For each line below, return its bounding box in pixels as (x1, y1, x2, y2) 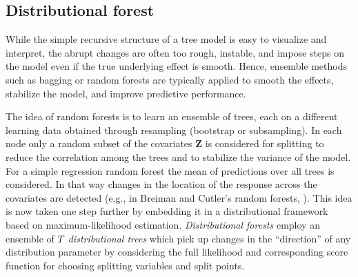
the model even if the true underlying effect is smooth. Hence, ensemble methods (6, 59, 347, 73)
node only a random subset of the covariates (6, 136, 192, 151)
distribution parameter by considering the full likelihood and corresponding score (6, 245, 348, 259)
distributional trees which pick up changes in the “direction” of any (68, 231, 351, 245)
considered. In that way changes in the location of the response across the (6, 177, 317, 191)
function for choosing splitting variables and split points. (6, 258, 245, 272)
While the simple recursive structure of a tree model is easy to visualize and (6, 32, 327, 46)
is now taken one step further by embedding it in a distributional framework (6, 204, 328, 218)
